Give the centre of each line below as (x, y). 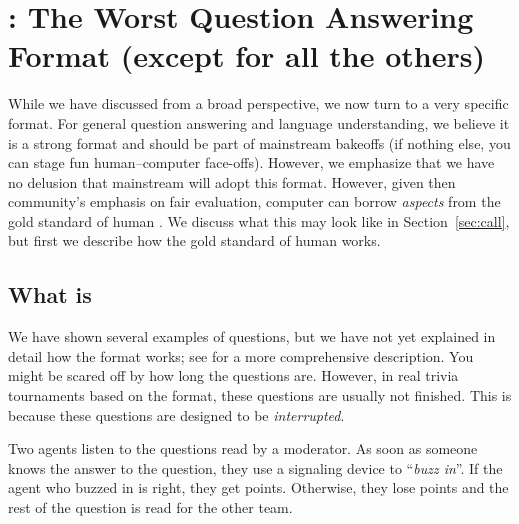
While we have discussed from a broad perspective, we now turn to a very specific (258, 103)
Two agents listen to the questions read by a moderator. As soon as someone (243, 448)
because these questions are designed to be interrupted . (176, 414)
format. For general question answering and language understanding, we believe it (259, 122)
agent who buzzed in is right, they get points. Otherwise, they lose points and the (258, 487)
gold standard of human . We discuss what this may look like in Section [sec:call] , (259, 220)
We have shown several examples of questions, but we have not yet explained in (252, 336)
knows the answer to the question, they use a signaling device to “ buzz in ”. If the (255, 467)
